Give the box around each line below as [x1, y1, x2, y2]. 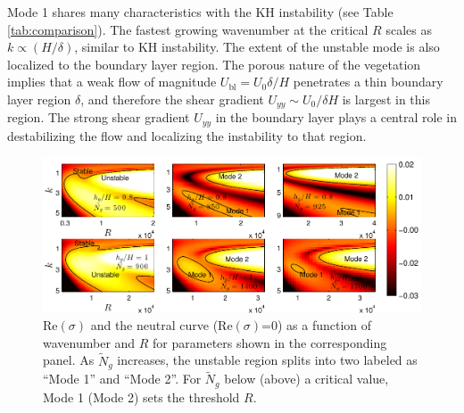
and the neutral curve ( [90, 316, 219, 335]
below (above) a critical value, [224, 369, 389, 388]
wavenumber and [43, 333, 136, 351]
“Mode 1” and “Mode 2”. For [43, 369, 202, 388]
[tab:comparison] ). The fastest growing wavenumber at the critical [7, 20, 369, 38]
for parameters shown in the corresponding [153, 333, 387, 351]
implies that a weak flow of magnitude [7, 72, 217, 91]
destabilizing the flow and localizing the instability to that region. [7, 126, 367, 145]
